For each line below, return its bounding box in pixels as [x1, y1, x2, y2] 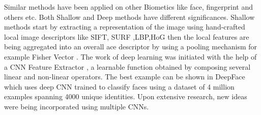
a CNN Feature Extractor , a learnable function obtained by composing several [4, 61, 251, 72]
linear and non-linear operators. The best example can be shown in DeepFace [4, 71, 245, 82]
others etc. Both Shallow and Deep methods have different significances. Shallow [4, 11, 255, 22]
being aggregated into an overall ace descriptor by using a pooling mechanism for [4, 41, 257, 52]
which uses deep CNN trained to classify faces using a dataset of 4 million [4, 81, 235, 92]
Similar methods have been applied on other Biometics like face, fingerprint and [4, 2, 253, 12]
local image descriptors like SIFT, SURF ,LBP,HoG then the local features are [4, 31, 249, 42]
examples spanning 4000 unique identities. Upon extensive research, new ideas [4, 91, 247, 102]
